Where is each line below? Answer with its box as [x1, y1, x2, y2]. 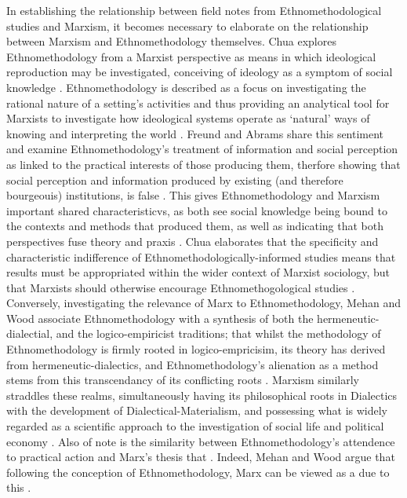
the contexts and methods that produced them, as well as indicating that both [6, 218, 384, 234]
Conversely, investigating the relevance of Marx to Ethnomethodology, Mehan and [6, 295, 401, 311]
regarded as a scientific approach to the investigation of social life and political [6, 418, 384, 434]
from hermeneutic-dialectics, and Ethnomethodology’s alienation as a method [6, 356, 379, 372]
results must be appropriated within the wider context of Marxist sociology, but [6, 264, 391, 280]
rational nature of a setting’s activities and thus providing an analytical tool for [6, 94, 390, 111]
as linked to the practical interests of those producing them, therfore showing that [6, 156, 401, 172]
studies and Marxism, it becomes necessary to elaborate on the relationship [6, 17, 369, 34]
